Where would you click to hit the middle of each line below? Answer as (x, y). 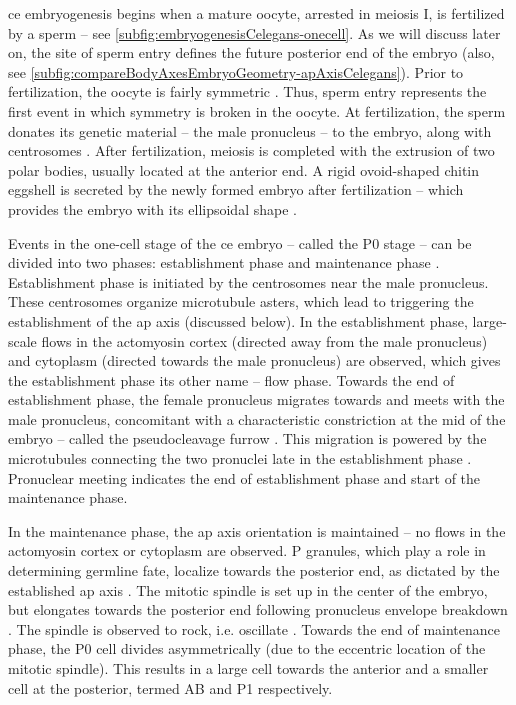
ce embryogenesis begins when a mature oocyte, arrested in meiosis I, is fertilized (256, 13)
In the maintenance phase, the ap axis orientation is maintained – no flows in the (257, 530)
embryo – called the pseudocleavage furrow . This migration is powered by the (247, 438)
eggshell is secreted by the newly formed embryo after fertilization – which (236, 189)
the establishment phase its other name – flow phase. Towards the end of (231, 379)
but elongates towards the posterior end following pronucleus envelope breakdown (258, 609)
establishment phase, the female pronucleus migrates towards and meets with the (256, 399)
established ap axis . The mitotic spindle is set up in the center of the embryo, (248, 589)
